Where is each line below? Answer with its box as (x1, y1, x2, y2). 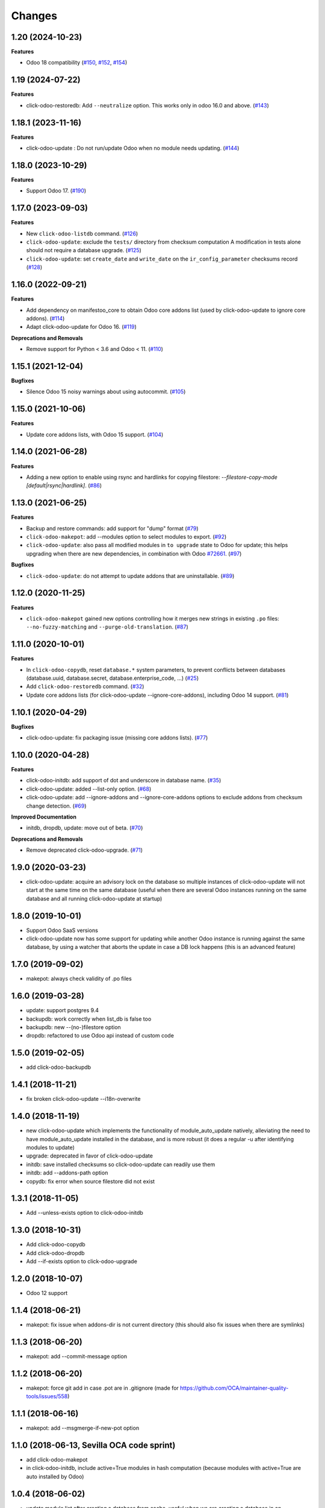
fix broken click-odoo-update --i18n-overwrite (26, 1095, 141, 1103)
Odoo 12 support (26, 1290, 68, 1296)
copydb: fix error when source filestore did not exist (26, 1177, 155, 1185)
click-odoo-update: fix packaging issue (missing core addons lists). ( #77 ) (26, 734, 208, 741)
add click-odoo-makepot (26, 1456, 88, 1463)
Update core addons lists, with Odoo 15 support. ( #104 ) (26, 431, 164, 438)
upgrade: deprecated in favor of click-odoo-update (26, 1152, 153, 1159)
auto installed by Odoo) (26, 1472, 84, 1480)
